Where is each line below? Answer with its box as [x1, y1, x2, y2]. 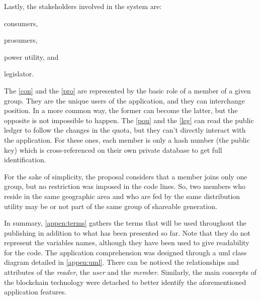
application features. [4, 286, 67, 297]
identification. [4, 154, 46, 165]
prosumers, [4, 35, 38, 45]
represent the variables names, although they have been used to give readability [4, 237, 249, 248]
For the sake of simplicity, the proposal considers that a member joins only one [4, 171, 247, 181]
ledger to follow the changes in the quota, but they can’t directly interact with [4, 125, 246, 135]
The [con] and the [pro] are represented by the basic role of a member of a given [4, 85, 251, 95]
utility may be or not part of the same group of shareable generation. [4, 201, 217, 211]
